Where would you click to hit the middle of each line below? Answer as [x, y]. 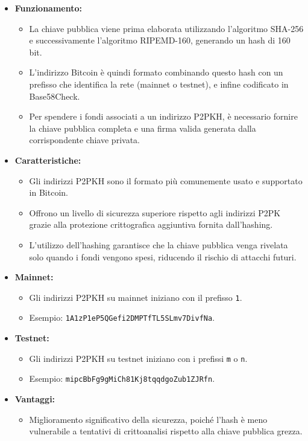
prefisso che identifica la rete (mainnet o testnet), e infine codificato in [159, 84]
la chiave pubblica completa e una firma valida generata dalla [143, 128]
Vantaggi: [35, 398]
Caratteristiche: [48, 160]
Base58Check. [55, 96]
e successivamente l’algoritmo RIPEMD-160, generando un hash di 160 [160, 40]
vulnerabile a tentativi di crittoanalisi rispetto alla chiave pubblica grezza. [166, 431]
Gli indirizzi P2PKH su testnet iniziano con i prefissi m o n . [138, 358]
